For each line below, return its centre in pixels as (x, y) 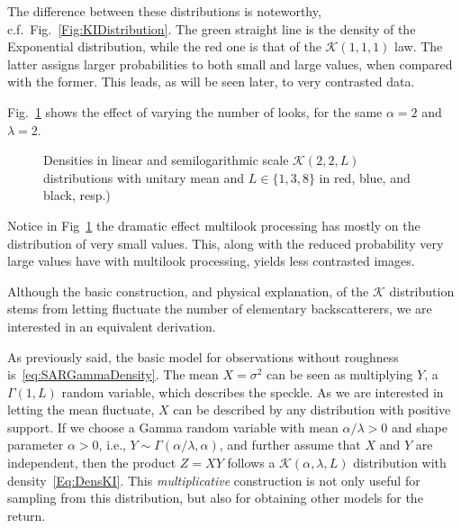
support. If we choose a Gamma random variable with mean (173, 427)
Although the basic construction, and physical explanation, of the (188, 291)
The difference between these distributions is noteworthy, (164, 11)
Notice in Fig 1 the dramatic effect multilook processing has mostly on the (214, 225)
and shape (419, 427)
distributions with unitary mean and (144, 177)
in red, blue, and (365, 177)
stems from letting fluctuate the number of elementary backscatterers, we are (220, 309)
